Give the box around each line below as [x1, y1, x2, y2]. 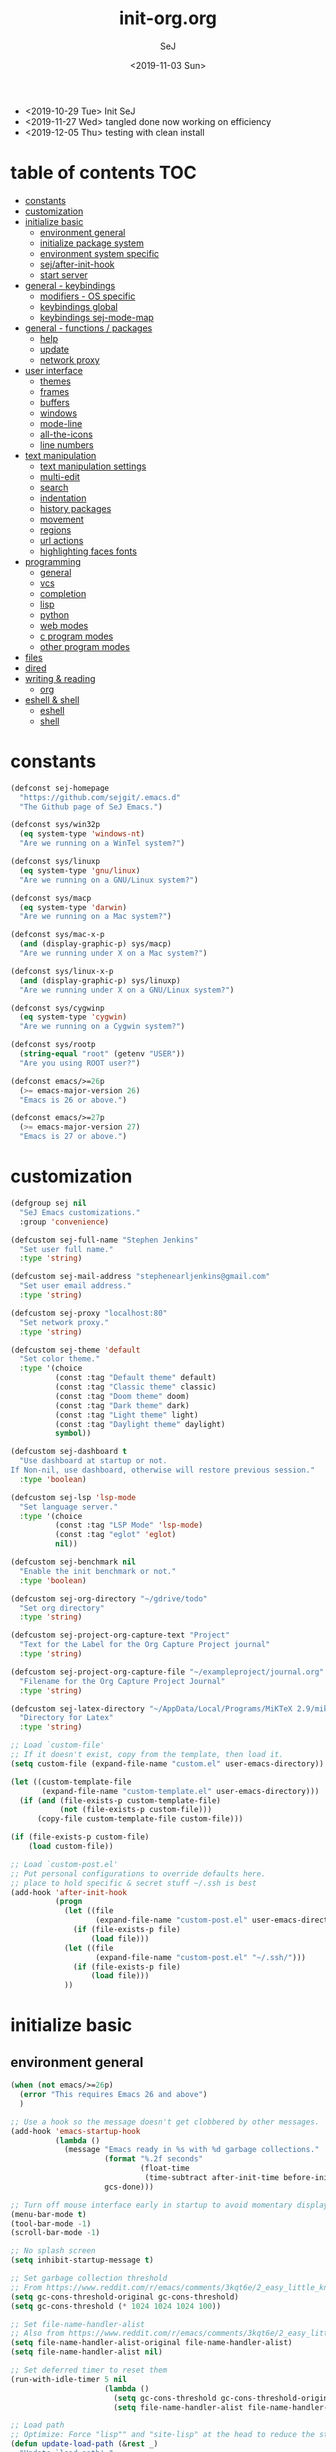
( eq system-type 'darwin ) [19, 902, 128, 912]
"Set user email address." [19, 1281, 132, 1291]
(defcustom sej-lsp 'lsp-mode [10, 1492, 137, 1502]
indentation [39, 492, 87, 504]
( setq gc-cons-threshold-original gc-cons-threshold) [10, 2292, 240, 2302]
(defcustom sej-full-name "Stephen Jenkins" [10, 1235, 199, 1245]
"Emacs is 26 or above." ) [19, 1095, 128, 1105]
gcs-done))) [104, 2182, 155, 2192]
